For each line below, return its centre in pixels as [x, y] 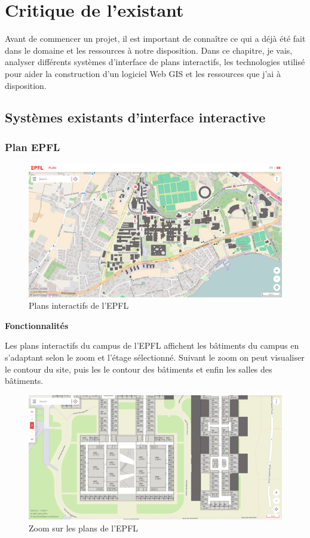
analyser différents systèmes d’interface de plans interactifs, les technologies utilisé [155, 62]
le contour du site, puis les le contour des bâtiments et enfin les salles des [139, 369]
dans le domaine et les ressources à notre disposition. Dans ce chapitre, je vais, [149, 50]
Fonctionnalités [37, 325]
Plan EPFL [33, 147]
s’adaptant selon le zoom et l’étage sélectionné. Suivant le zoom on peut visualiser [155, 357]
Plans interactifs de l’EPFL [79, 305]
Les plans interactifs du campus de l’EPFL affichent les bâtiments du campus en [152, 345]
